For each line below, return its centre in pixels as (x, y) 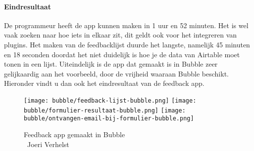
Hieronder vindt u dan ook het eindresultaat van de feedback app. (104, 83)
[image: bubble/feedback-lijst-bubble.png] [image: (110, 100)
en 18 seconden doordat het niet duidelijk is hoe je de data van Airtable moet (122, 54)
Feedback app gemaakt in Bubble (75, 134)
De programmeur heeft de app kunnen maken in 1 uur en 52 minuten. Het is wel (126, 25)
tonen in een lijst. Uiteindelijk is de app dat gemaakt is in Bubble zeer (111, 64)
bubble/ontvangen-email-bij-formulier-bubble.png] (109, 119)
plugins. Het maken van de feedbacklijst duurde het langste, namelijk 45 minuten (127, 44)
